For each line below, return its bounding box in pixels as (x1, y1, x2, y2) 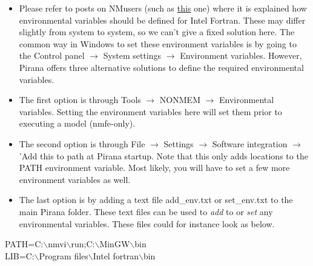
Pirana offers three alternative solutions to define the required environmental (19, 61, 304, 73)
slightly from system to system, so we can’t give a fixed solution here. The (19, 25, 295, 38)
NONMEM (159, 93, 200, 106)
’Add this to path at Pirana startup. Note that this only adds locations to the (19, 149, 308, 162)
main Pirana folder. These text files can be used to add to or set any (19, 205, 273, 218)
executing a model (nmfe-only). (19, 117, 136, 130)
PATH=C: (5, 238, 44, 250)
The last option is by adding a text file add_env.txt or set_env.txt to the (19, 193, 293, 206)
